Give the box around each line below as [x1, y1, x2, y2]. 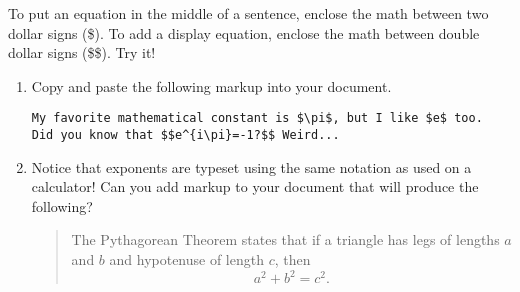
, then [274, 249, 311, 270]
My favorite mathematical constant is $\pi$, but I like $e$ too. [31, 111, 483, 126]
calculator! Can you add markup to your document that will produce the [31, 176, 479, 197]
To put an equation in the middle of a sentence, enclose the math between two [8, 3, 489, 23]
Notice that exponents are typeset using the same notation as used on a [31, 156, 472, 177]
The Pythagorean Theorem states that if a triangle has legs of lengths [71, 229, 500, 250]
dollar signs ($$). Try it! [8, 42, 156, 63]
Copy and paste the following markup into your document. [31, 75, 392, 96]
